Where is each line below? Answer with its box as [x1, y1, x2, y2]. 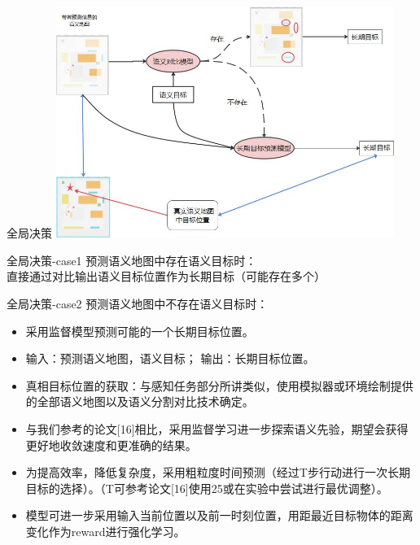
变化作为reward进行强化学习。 [25, 522, 186, 539]
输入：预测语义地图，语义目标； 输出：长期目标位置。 [25, 350, 315, 367]
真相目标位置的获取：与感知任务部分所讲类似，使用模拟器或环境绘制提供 [25, 377, 413, 394]
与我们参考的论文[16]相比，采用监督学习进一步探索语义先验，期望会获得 [25, 421, 409, 437]
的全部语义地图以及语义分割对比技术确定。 [25, 393, 254, 410]
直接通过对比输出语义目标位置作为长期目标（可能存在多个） [7, 268, 326, 285]
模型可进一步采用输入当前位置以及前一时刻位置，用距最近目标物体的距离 [25, 507, 413, 524]
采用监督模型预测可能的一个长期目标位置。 [25, 322, 254, 339]
